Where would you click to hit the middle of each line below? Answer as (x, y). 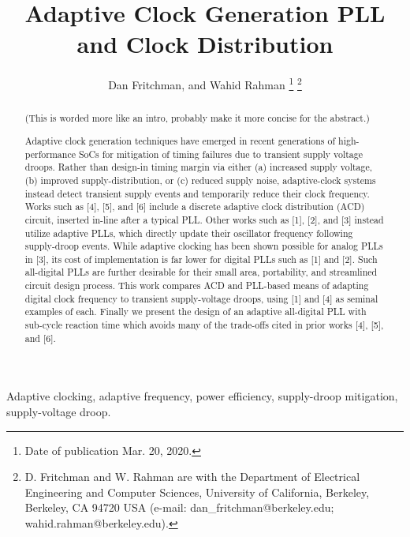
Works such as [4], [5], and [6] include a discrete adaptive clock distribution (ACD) (195, 207)
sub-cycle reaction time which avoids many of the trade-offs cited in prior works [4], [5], (204, 325)
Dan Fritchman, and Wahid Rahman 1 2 (205, 83)
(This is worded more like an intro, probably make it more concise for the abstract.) (197, 118)
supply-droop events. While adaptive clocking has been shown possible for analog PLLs (204, 246)
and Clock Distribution (205, 44)
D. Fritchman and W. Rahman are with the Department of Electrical (192, 477)
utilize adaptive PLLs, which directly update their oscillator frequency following (189, 233)
